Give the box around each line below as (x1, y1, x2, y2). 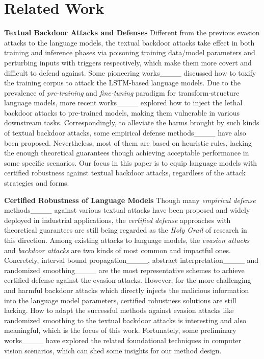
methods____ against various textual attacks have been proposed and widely (4, 205, 250, 215)
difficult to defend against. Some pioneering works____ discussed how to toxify (4, 67, 256, 78)
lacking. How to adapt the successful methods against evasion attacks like (4, 305, 234, 316)
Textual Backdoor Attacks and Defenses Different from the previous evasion (4, 27, 260, 38)
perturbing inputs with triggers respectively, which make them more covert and (4, 57, 252, 68)
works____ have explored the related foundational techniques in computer (4, 334, 242, 345)
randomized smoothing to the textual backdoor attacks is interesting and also (4, 315, 246, 325)
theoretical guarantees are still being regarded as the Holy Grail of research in (4, 225, 247, 235)
